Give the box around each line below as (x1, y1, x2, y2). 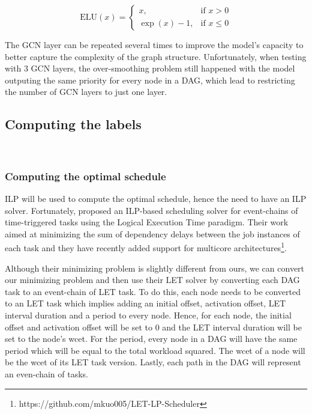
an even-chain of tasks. (5, 367, 88, 380)
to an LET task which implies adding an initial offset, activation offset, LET (5, 297, 286, 309)
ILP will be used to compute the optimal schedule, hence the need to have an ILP (5, 192, 307, 204)
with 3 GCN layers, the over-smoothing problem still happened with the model (5, 62, 295, 75)
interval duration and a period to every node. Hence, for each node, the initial (5, 308, 292, 321)
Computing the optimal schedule (5, 168, 166, 183)
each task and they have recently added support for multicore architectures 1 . (5, 240, 287, 254)
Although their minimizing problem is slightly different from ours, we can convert (5, 261, 305, 274)
